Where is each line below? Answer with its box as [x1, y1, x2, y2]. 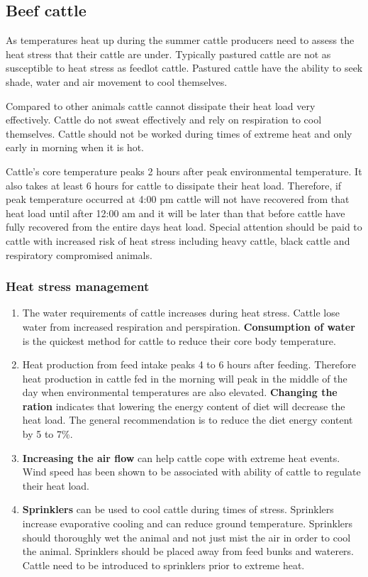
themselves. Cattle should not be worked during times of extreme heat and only [6, 126, 352, 141]
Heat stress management [6, 277, 150, 295]
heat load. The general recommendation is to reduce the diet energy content [22, 412, 353, 427]
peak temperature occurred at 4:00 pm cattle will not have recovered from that [6, 192, 350, 207]
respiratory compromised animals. [6, 247, 152, 262]
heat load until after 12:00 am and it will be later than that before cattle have [6, 205, 345, 220]
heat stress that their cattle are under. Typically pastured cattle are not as [6, 46, 331, 61]
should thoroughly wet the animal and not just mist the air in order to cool [22, 529, 351, 544]
